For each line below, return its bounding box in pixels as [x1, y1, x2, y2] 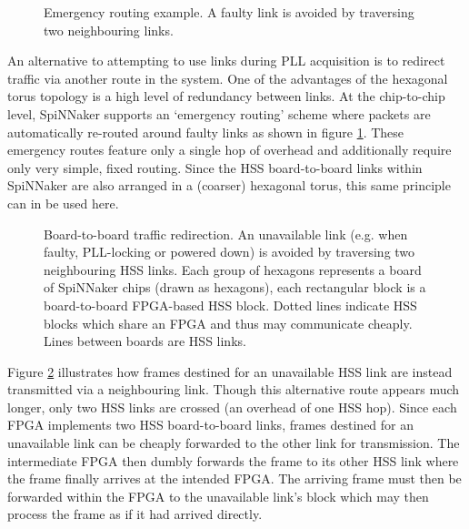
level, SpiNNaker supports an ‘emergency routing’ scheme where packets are [7, 104, 431, 123]
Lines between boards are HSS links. [44, 331, 246, 351]
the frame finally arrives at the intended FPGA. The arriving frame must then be [7, 469, 462, 488]
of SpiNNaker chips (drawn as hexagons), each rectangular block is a [44, 278, 426, 297]
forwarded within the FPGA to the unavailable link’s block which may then [7, 486, 429, 505]
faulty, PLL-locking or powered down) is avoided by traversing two [44, 242, 415, 261]
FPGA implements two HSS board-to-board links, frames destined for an [7, 415, 414, 434]
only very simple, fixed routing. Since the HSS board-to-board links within [7, 158, 423, 177]
